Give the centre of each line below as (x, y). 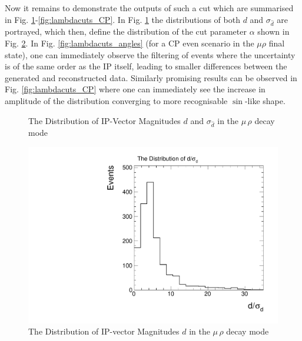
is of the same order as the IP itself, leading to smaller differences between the (146, 66)
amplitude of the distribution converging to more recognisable (116, 100)
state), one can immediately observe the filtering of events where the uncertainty (150, 54)
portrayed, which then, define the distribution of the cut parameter (126, 31)
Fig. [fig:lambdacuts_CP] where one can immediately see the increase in (135, 89)
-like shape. (265, 100)
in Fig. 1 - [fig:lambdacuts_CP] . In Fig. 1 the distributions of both (122, 19)
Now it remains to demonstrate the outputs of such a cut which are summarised (149, 8)
